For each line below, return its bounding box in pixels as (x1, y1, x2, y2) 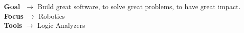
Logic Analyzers (37, 20, 85, 30)
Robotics (38, 11, 65, 21)
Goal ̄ (4, 1, 22, 11)
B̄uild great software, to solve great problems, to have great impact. (37, 1, 241, 11)
